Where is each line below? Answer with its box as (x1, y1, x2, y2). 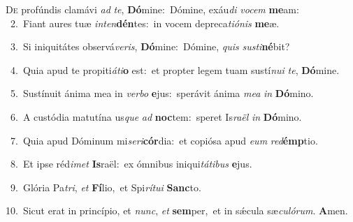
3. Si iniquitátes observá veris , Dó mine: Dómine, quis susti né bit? (10, 39, 290, 54)
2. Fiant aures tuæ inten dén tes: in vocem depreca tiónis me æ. (10, 15, 280, 30)
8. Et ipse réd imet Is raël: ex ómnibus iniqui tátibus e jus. (10, 156, 252, 171)
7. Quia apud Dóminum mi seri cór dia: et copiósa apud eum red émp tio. (10, 133, 318, 147)
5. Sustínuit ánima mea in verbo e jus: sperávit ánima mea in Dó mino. (10, 86, 314, 101)
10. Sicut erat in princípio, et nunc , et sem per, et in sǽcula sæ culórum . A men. (6, 203, 348, 218)
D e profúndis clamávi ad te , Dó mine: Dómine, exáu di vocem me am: (6, 2, 299, 16)
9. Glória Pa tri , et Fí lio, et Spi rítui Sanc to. (10, 179, 201, 194)
